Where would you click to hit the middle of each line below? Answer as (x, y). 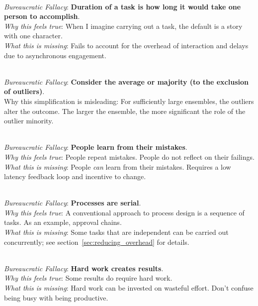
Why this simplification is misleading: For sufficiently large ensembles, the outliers (129, 101)
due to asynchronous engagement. (55, 55)
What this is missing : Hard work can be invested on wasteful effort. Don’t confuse (129, 288)
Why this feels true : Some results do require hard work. (88, 278)
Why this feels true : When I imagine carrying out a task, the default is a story (123, 26)
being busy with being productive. (56, 297)
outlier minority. (29, 121)
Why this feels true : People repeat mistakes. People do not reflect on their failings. (129, 156)
